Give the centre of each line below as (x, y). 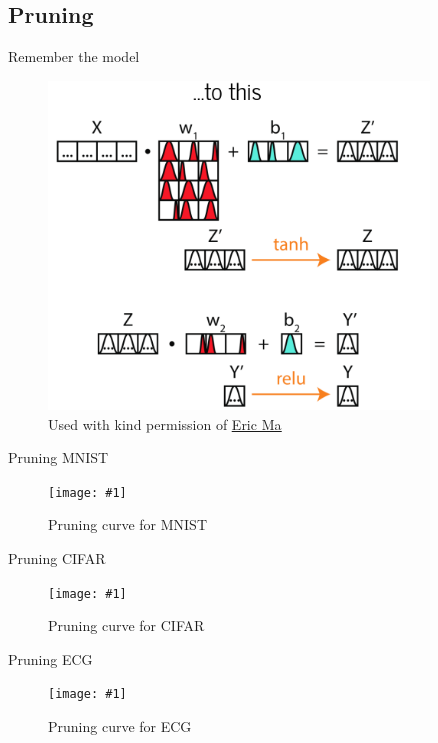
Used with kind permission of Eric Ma (165, 423)
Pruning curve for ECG (120, 726)
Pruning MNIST (58, 457)
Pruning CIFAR (57, 558)
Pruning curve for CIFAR (126, 625)
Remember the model (74, 56)
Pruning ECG (50, 658)
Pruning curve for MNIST (128, 524)
